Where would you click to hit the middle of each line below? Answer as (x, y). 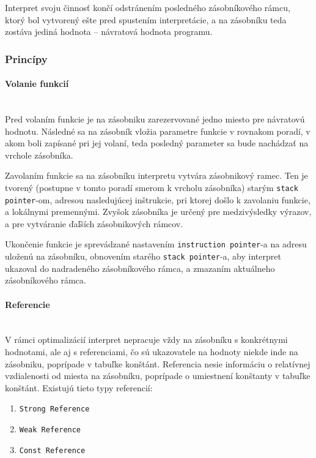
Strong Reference (54, 409)
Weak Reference (50, 430)
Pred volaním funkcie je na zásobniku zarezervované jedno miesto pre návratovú (155, 119)
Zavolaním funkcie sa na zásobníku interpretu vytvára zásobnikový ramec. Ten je (156, 175)
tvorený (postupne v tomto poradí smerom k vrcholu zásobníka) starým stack (152, 187)
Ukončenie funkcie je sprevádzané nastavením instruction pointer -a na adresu (156, 244)
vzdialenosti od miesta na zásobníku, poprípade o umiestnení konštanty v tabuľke (158, 376)
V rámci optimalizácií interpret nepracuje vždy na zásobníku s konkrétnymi (146, 340)
